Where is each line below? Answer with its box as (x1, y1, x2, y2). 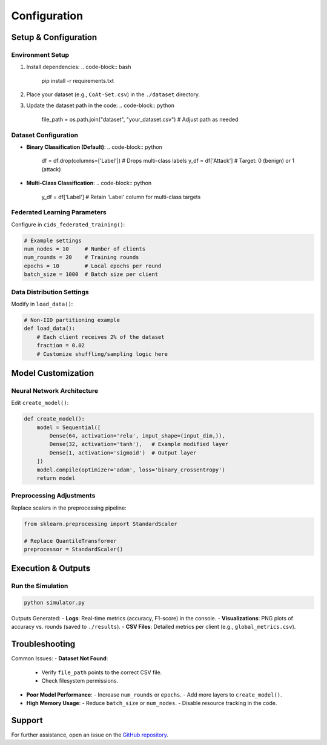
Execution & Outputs (11, 563, 91, 574)
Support (11, 715, 43, 726)
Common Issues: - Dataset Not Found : (11, 655, 108, 662)
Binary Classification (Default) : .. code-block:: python (26, 143, 163, 151)
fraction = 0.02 (36, 342, 85, 349)
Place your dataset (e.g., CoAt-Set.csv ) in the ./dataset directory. (26, 91, 200, 98)
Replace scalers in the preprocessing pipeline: (11, 504, 127, 511)
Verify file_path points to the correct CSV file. (41, 669, 162, 676)
